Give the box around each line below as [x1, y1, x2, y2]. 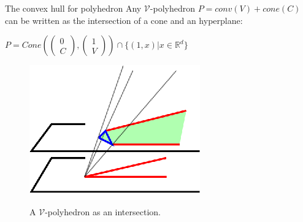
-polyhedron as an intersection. [45, 205, 161, 218]
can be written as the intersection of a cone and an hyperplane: [5, 13, 243, 26]
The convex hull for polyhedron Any [5, 2, 142, 14]
